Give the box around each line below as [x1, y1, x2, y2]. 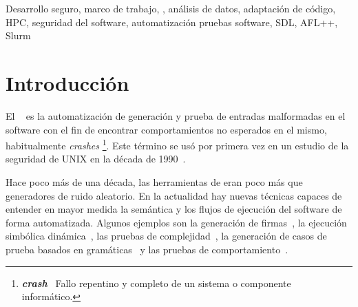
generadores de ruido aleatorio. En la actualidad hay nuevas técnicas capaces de [6, 188, 342, 202]
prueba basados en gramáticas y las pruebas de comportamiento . [6, 242, 288, 256]
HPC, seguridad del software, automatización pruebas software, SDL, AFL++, [6, 14, 338, 29]
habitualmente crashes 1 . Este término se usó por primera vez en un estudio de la [6, 136, 349, 152]
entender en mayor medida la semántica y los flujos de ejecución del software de [6, 202, 342, 216]
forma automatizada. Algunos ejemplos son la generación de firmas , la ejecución [6, 215, 347, 229]
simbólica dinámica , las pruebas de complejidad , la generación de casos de [6, 229, 327, 243]
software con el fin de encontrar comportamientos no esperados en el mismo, [6, 122, 327, 136]
